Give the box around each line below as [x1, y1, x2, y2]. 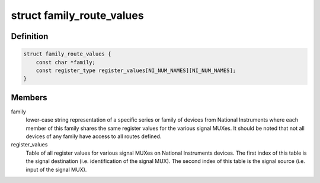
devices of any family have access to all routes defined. [25, 133, 162, 140]
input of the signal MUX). [25, 166, 87, 173]
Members [11, 92, 47, 103]
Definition [11, 31, 49, 41]
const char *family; [36, 59, 96, 66]
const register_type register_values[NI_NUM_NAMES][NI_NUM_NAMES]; [36, 67, 236, 74]
